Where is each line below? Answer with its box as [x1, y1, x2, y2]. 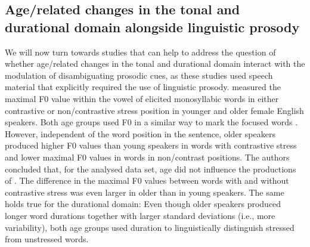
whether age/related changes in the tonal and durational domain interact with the [5, 57, 305, 70]
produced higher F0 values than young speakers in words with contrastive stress [5, 139, 297, 152]
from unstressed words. [5, 233, 89, 245]
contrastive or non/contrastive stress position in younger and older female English [5, 104, 304, 116]
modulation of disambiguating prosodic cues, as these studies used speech [5, 69, 273, 81]
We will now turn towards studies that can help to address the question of [5, 45, 276, 58]
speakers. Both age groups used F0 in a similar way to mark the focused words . [5, 116, 298, 128]
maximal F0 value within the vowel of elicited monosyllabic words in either [5, 92, 279, 104]
